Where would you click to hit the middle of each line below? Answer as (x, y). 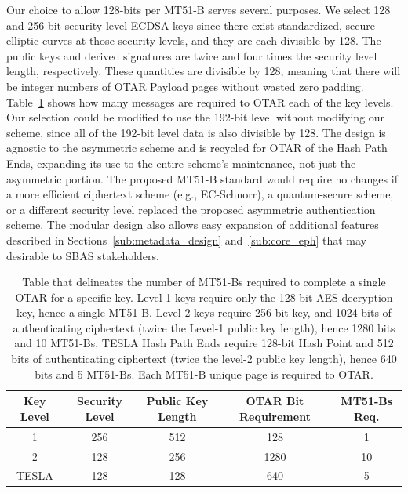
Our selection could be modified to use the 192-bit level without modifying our (196, 117)
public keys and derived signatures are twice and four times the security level (192, 55)
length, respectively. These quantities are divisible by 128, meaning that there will (204, 71)
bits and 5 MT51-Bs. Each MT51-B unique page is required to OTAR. (204, 373)
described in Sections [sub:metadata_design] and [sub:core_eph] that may (187, 239)
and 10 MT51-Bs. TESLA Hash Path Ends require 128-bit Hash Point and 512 (204, 343)
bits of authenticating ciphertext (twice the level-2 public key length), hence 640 (204, 359)
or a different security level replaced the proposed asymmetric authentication (191, 209)
